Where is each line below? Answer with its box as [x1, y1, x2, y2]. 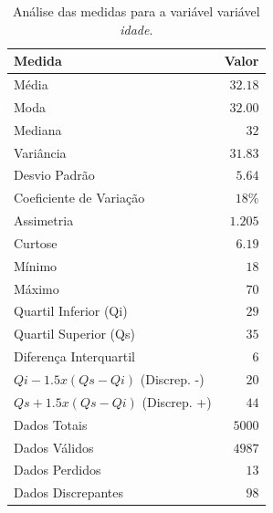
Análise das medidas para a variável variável [12, 2, 260, 20]
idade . [120, 19, 153, 38]
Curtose [14, 233, 58, 252]
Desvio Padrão [14, 165, 95, 184]
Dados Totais [14, 414, 88, 434]
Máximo [14, 278, 59, 298]
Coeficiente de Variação [14, 188, 145, 207]
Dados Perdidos [14, 460, 101, 479]
